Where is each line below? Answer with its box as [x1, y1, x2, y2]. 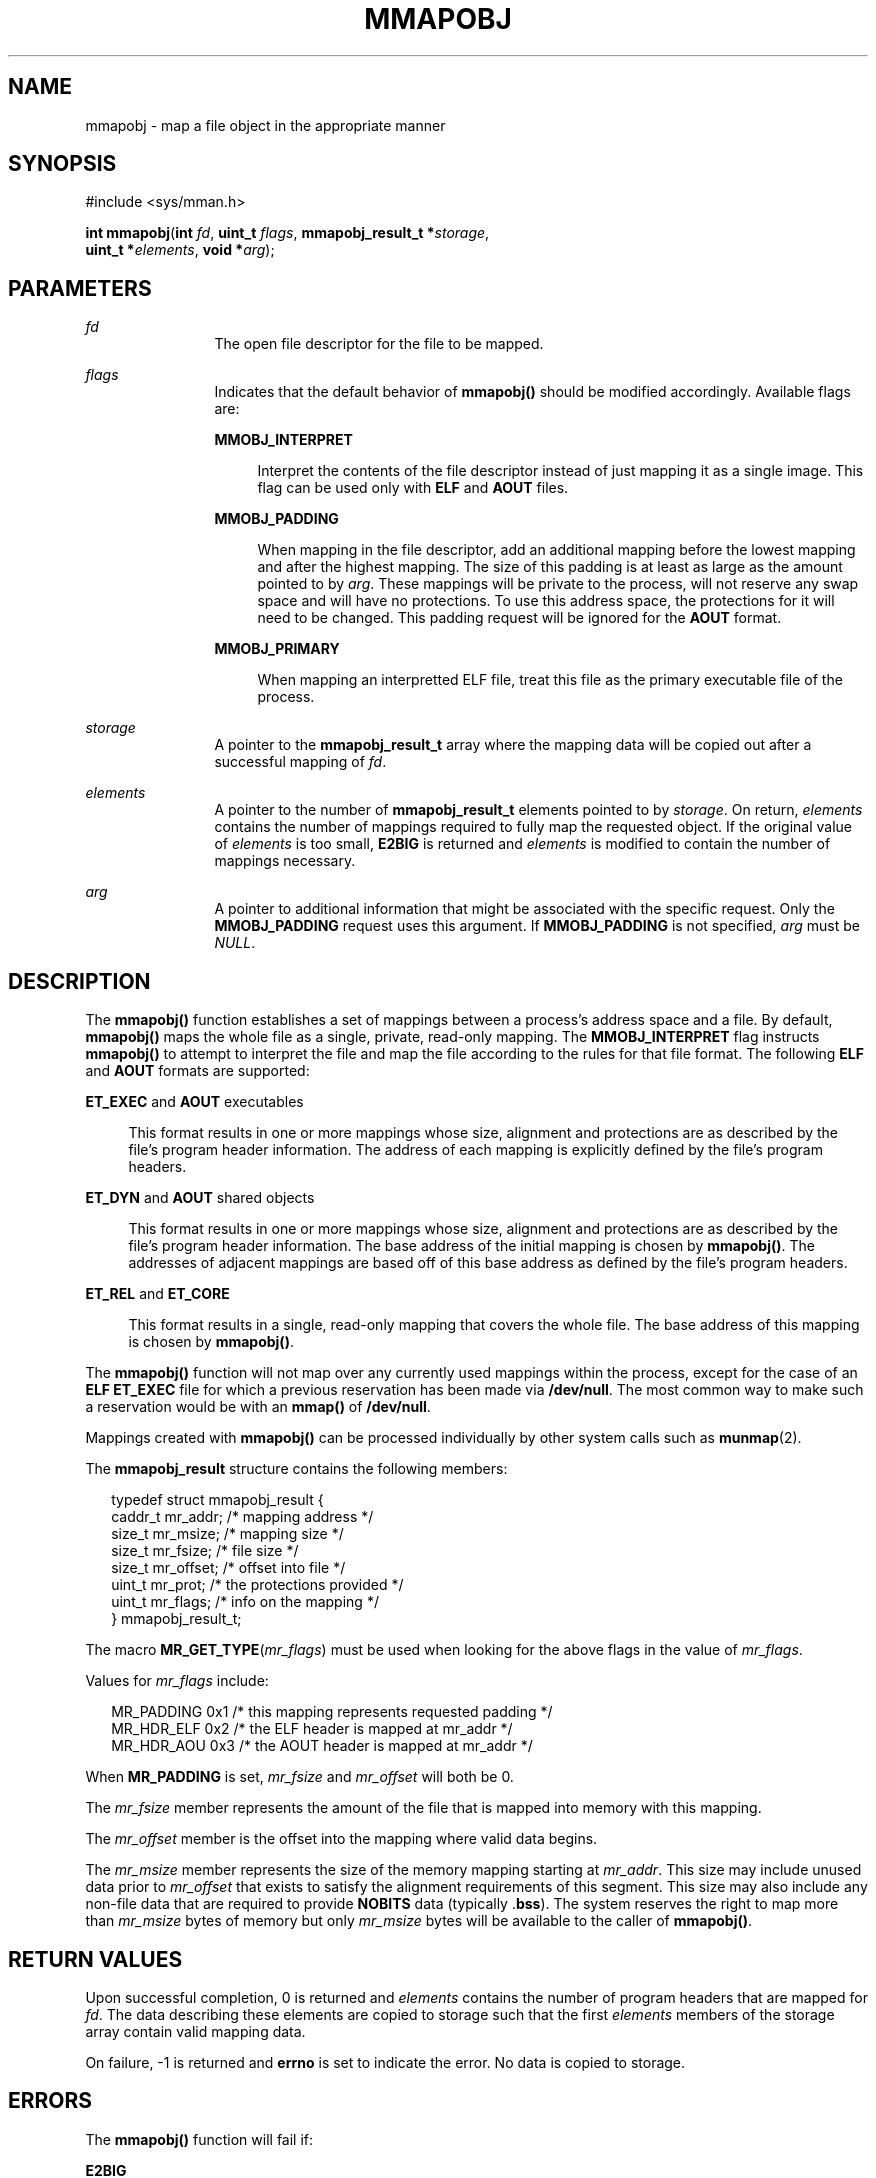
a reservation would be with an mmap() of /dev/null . [85, 1398, 431, 1416]
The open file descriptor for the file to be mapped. [214, 335, 544, 353]
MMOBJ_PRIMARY [214, 640, 340, 658]
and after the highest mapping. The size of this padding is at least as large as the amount [257, 558, 843, 576]
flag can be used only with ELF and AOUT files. [257, 479, 569, 497]
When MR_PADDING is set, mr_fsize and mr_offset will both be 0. [85, 1768, 514, 1786]
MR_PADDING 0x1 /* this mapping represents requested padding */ [111, 1703, 553, 1721]
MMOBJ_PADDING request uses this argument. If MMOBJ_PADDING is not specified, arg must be [214, 917, 860, 935]
